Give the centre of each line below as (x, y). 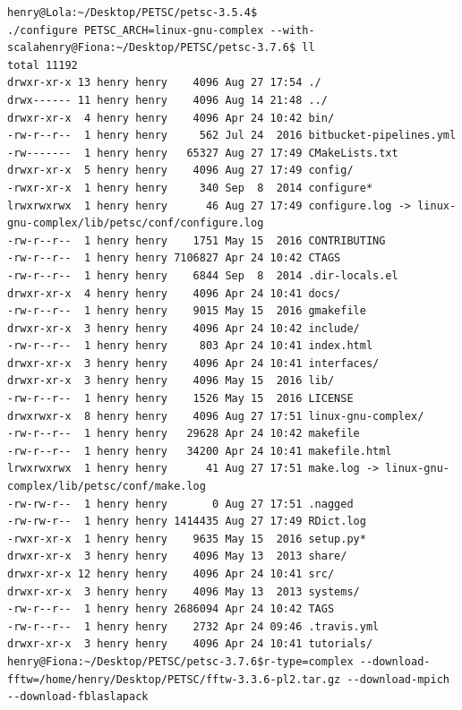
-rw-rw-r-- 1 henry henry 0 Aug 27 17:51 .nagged (180, 504)
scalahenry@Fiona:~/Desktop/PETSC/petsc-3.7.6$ (152, 48)
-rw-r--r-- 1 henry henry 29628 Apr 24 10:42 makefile (184, 434)
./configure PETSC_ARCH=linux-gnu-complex (136, 30)
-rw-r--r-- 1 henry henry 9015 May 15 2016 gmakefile (187, 311)
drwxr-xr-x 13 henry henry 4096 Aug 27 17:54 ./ (164, 83)
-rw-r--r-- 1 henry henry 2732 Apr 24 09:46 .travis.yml (193, 626)
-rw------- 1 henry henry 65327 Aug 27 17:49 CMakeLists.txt (203, 153)
